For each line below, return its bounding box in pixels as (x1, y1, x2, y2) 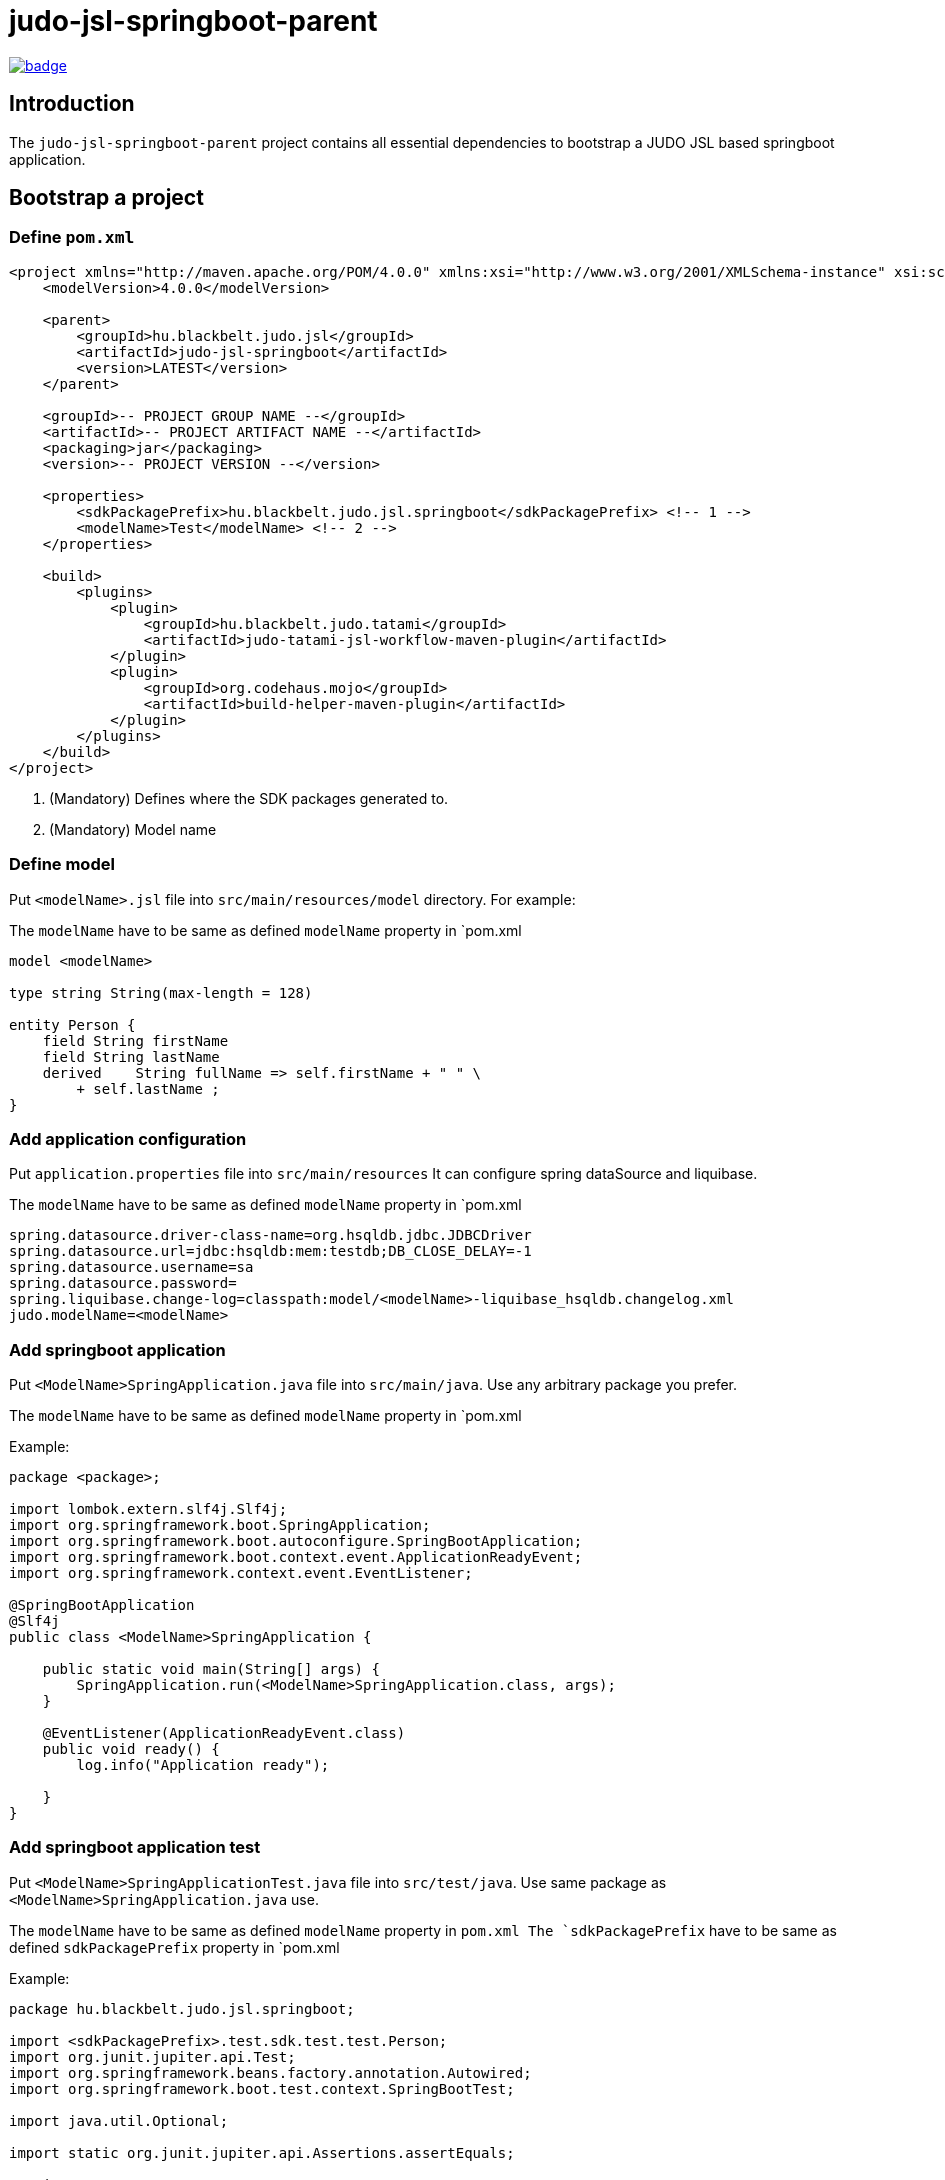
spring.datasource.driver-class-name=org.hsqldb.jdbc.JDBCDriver (9, 1227, 532, 1244)
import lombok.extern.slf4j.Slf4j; (9, 1501, 288, 1518)
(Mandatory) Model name (49, 820, 217, 838)
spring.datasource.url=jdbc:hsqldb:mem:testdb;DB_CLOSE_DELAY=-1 (9, 1243, 532, 1260)
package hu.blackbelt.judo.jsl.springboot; (9, 2000, 355, 2017)
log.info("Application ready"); (76, 1757, 330, 1774)
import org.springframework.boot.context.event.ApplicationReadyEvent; (9, 1549, 583, 1566)
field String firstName (42, 1032, 229, 1049)
